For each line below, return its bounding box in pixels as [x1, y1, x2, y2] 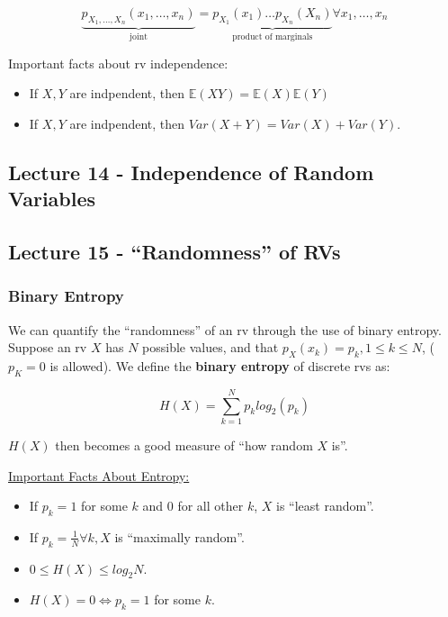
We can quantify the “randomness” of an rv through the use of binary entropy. [8, 320, 442, 339]
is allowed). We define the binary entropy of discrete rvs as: [49, 356, 390, 375]
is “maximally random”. [114, 527, 245, 546]
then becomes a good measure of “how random [55, 435, 313, 454]
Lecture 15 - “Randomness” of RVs [8, 237, 341, 265]
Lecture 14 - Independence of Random [8, 158, 374, 186]
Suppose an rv [8, 338, 87, 357]
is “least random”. [276, 496, 374, 515]
